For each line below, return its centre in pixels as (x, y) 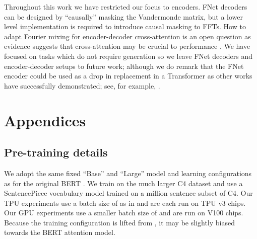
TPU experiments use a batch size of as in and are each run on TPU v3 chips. (125, 203)
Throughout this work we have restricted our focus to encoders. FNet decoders (126, 7)
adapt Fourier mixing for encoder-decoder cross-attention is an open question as (127, 36)
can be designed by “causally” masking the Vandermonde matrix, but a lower (124, 16)
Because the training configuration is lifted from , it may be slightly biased (119, 222)
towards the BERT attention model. (60, 232)
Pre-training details (56, 152)
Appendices (45, 120)
